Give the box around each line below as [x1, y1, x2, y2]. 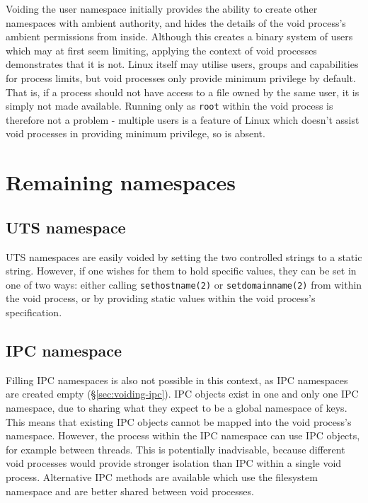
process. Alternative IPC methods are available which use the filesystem [6, 469, 318, 484]
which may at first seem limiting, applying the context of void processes [6, 42, 317, 57]
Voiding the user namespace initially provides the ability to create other [6, 1, 318, 16]
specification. [6, 305, 62, 320]
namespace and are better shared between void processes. [6, 483, 254, 498]
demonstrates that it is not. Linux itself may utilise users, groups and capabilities [6, 57, 359, 71]
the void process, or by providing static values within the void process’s [6, 291, 316, 306]
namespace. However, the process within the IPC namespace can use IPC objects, [6, 428, 360, 443]
